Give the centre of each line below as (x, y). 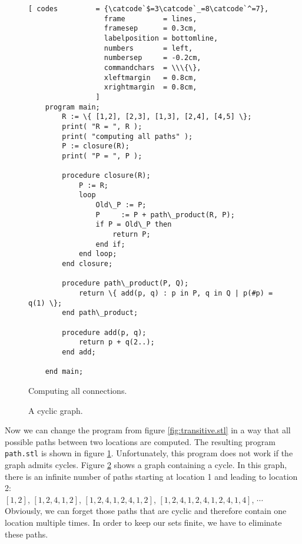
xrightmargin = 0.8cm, (150, 87)
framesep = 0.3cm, (150, 29)
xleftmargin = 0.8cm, (150, 77)
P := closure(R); (96, 146)
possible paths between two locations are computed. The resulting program (140, 441)
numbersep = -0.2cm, (152, 58)
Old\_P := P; (121, 205)
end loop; (98, 254)
